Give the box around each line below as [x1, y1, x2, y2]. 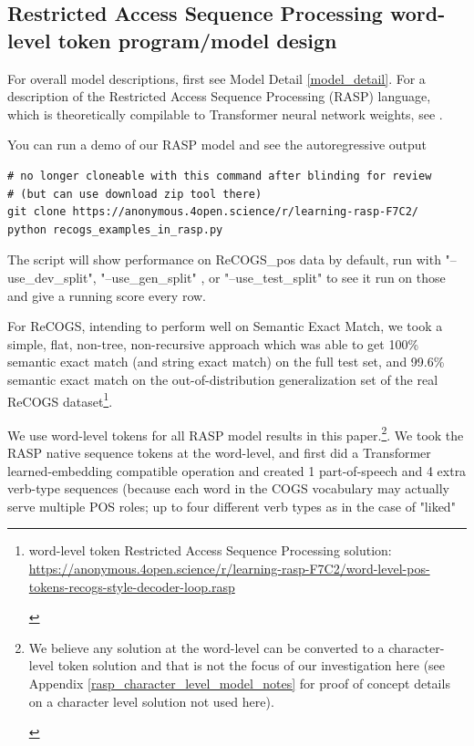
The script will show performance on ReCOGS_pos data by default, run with [7, 250, 441, 269]
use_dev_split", [7, 267, 97, 286]
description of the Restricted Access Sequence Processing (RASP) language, [7, 87, 431, 106]
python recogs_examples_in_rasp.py [7, 223, 223, 236]
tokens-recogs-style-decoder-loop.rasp [28, 576, 235, 596]
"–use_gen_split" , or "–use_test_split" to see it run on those [100, 267, 446, 286]
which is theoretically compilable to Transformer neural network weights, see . [7, 104, 443, 123]
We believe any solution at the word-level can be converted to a [28, 637, 385, 657]
